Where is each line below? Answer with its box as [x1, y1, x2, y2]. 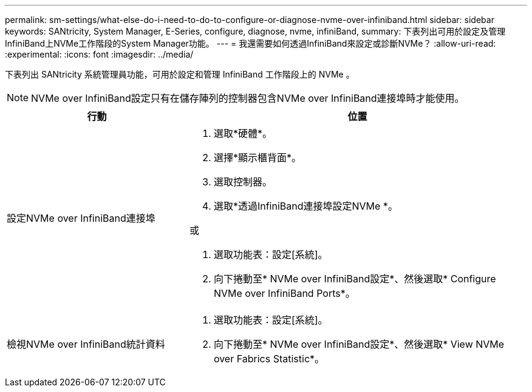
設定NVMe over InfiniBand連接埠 [7, 212, 155, 224]
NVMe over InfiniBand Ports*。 [213, 287, 355, 299]
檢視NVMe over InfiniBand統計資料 [7, 338, 165, 350]
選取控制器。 [213, 176, 272, 188]
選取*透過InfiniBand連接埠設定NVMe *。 [213, 200, 398, 212]
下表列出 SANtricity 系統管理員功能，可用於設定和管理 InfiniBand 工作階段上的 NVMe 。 [5, 69, 355, 79]
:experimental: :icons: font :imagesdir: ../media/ [5, 49, 194, 59]
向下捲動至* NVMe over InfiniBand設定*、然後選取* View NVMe [213, 338, 505, 350]
